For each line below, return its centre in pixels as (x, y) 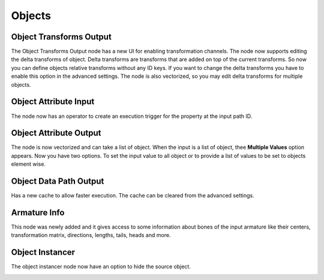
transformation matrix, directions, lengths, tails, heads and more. (91, 235)
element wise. (28, 164)
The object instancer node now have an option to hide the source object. (101, 267)
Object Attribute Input (53, 102)
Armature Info (38, 212)
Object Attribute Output (56, 133)
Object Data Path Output (58, 182)
